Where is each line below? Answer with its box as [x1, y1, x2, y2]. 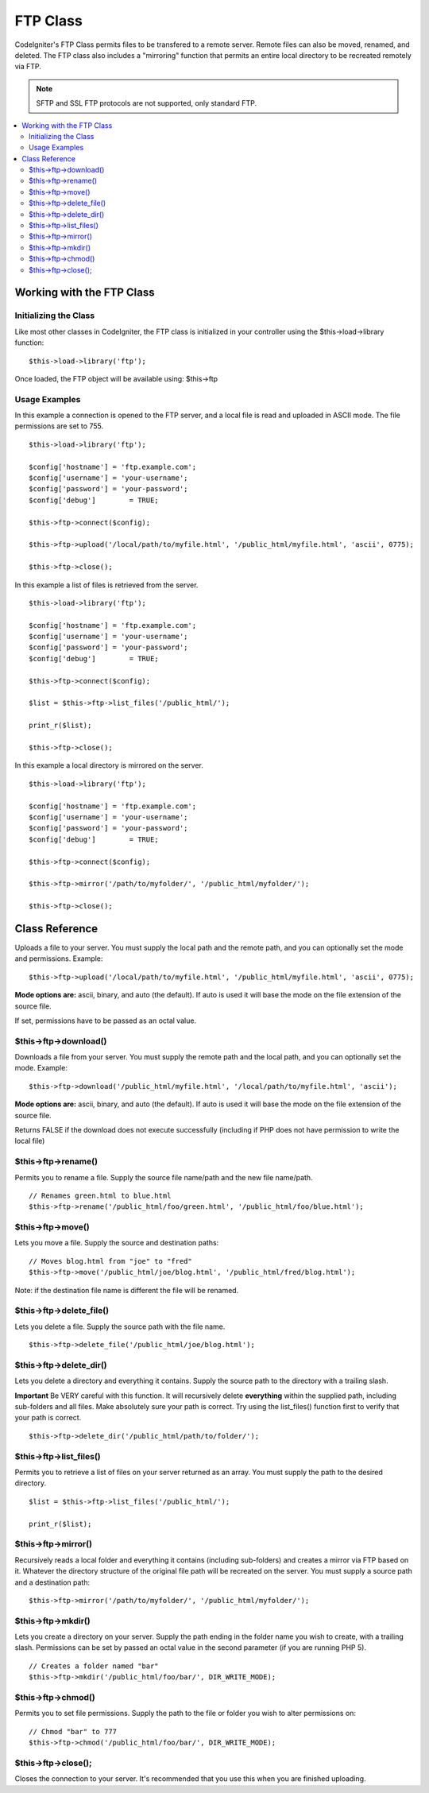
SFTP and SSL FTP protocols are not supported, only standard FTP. [36, 99, 257, 108]
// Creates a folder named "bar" [29, 1661, 159, 1671]
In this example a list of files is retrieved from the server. [14, 580, 199, 590]
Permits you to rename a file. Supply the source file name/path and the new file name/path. [14, 1172, 313, 1182]
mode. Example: [14, 1063, 68, 1073]
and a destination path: [14, 1578, 91, 1587]
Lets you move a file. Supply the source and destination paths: [14, 1238, 219, 1248]
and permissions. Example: [14, 954, 103, 963]
